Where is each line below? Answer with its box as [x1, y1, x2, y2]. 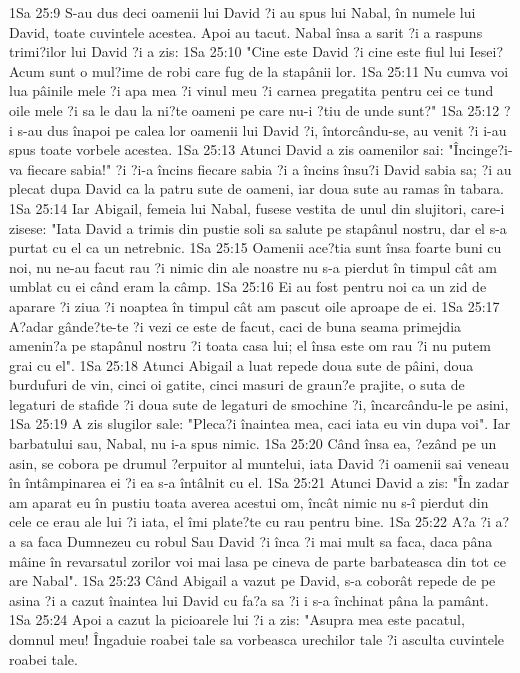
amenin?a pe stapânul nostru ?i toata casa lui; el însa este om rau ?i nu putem [9, 335, 491, 356]
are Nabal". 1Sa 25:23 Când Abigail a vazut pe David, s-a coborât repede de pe [9, 570, 496, 591]
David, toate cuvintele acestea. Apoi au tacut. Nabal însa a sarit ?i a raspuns [9, 21, 483, 42]
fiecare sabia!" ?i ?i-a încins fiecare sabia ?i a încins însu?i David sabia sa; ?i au [27, 158, 512, 179]
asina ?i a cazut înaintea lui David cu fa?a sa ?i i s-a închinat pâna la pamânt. [9, 589, 489, 610]
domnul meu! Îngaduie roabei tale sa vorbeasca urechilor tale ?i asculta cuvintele [9, 629, 505, 649]
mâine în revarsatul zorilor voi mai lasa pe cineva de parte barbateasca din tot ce [9, 550, 507, 571]
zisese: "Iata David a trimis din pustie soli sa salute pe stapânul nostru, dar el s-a [9, 217, 507, 238]
